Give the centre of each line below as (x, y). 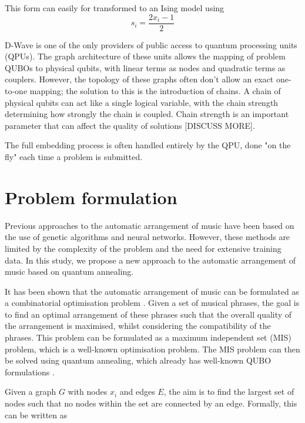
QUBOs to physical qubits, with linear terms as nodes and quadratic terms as (145, 67)
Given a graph (31, 392)
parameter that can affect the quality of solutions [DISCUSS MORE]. (130, 125)
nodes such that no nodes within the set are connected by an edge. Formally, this (151, 403)
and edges (137, 392)
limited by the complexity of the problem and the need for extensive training (143, 248)
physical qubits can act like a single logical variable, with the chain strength (142, 102)
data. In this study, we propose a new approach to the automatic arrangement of (150, 260)
